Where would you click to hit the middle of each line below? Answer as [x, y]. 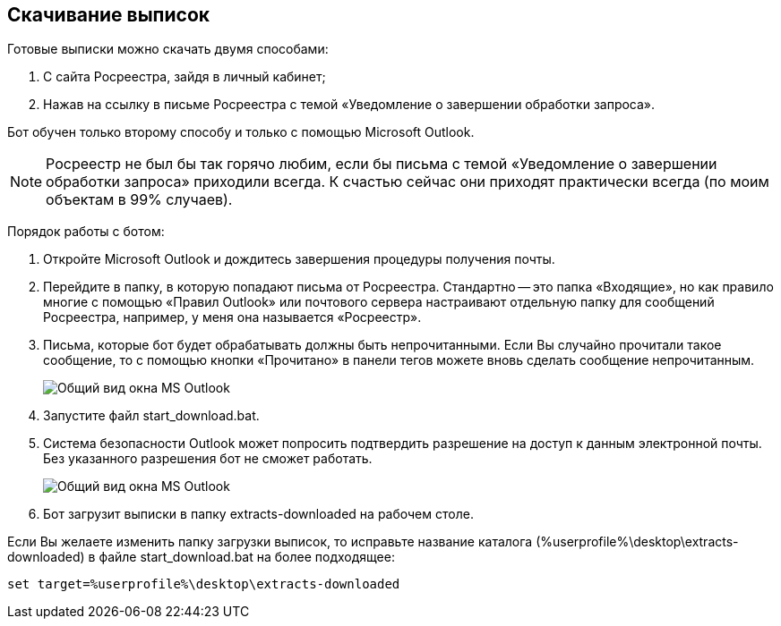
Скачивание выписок [109, 15]
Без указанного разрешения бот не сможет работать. [208, 459]
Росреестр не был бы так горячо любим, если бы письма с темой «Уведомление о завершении [382, 164]
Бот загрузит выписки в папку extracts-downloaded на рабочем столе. [258, 514]
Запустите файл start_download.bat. [151, 416]
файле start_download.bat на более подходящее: [247, 557]
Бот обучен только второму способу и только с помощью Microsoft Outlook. [241, 132]
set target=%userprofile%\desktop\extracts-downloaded [204, 584]
